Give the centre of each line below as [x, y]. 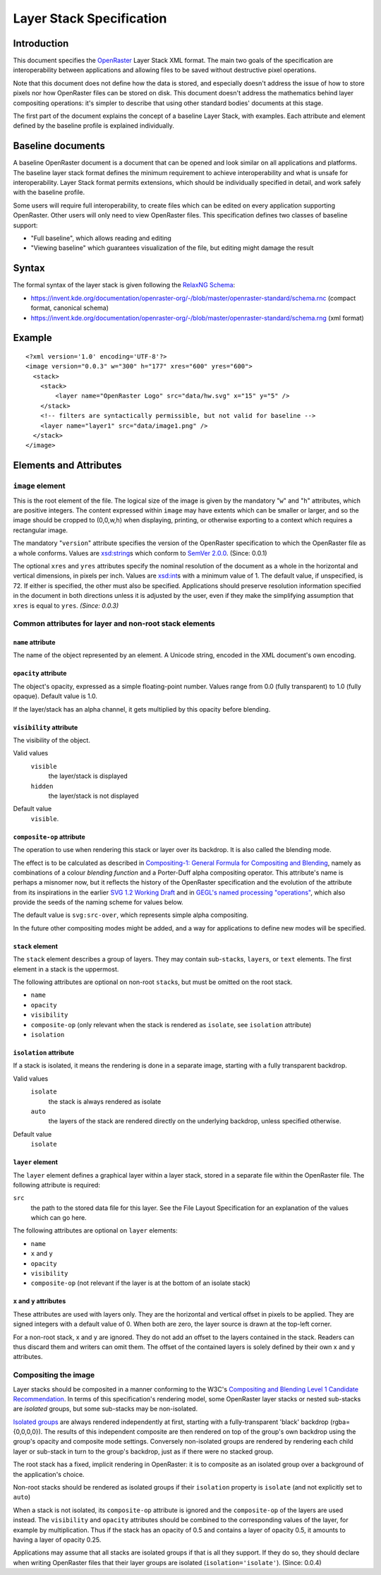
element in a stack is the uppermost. [66, 969]
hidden [42, 786]
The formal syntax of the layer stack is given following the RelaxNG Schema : [124, 285]
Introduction [41, 43]
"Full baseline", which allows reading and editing [101, 238]
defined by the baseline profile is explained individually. [93, 126]
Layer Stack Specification [90, 18]
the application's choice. [49, 1474]
